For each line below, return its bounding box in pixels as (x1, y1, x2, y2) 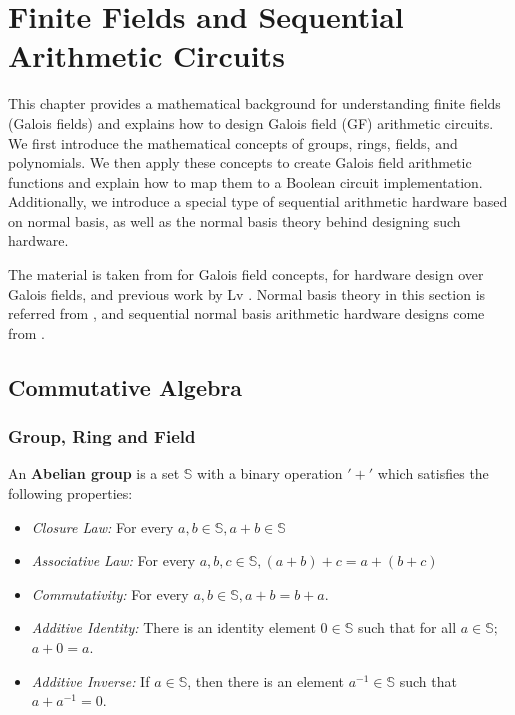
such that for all (357, 617, 457, 638)
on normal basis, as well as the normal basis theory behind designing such (8, 210, 461, 231)
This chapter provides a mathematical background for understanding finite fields (8, 93, 501, 114)
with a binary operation (197, 463, 343, 484)
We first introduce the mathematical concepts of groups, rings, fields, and (8, 132, 458, 153)
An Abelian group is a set (8, 463, 180, 484)
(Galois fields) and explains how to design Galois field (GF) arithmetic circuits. (8, 112, 494, 133)
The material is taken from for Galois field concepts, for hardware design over (8, 264, 484, 285)
